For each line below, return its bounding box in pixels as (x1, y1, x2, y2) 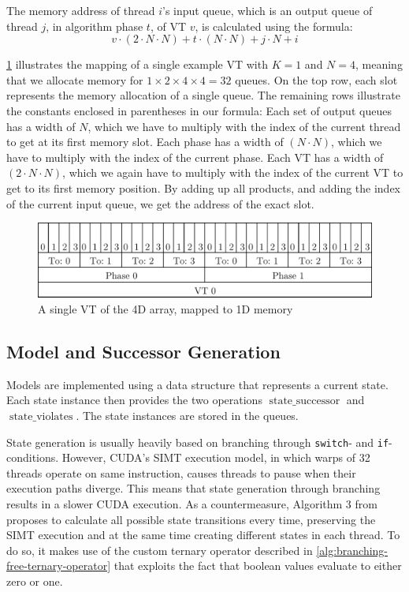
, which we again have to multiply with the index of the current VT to (62, 164, 403, 181)
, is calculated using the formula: (195, 17, 353, 34)
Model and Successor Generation (6, 339, 281, 363)
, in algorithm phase (46, 17, 143, 34)
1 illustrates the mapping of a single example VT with (6, 56, 268, 73)
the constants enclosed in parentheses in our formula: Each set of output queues (6, 102, 392, 118)
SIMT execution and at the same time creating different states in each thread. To (6, 526, 400, 543)
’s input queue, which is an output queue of (162, 2, 373, 18)
